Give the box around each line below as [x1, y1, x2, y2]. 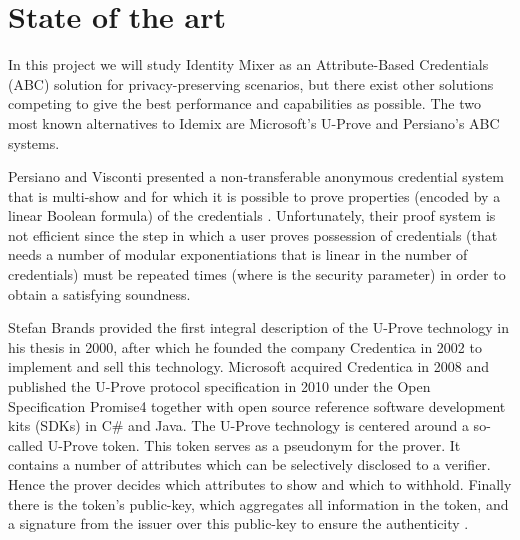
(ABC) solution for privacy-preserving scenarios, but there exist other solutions [8, 73, 494, 94]
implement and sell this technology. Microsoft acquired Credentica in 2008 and [8, 356, 490, 377]
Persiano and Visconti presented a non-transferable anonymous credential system [8, 166, 504, 187]
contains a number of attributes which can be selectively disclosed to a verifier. [8, 454, 491, 475]
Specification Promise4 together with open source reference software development [8, 395, 506, 416]
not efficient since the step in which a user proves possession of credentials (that [8, 224, 498, 245]
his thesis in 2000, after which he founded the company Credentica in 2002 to [8, 336, 482, 357]
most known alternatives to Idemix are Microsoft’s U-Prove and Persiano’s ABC [8, 112, 500, 133]
